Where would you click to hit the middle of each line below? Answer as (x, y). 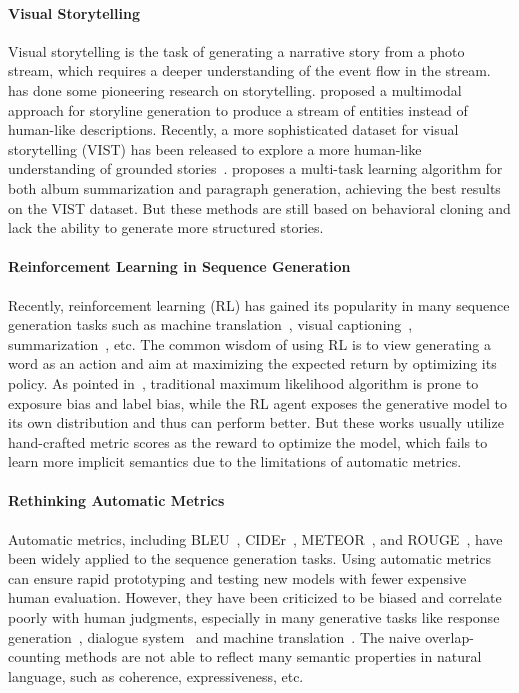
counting (34, 656)
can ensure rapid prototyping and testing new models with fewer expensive (237, 577)
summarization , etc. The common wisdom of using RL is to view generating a (249, 343)
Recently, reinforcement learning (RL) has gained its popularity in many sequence (259, 304)
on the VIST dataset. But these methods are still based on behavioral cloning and (259, 207)
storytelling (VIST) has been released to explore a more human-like (215, 148)
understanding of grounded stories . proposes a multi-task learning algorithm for (255, 168)
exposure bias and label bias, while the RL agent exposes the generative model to (257, 402)
